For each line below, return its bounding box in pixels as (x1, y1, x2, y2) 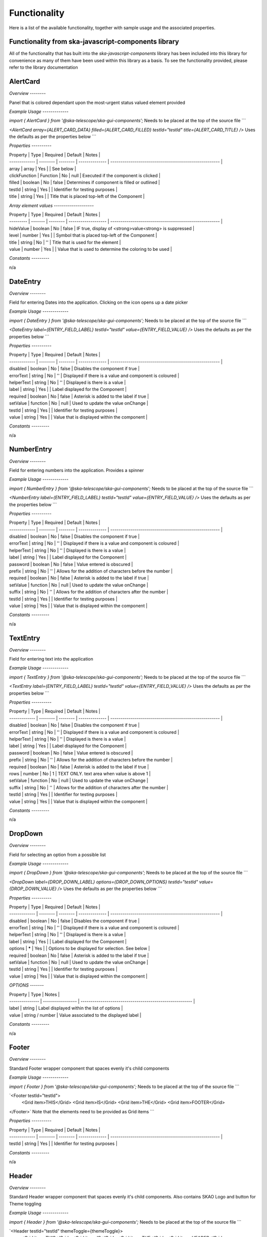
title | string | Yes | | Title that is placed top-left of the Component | (9, 193, 145, 199)
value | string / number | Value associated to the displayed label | (9, 1012, 141, 1018)
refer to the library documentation (9, 64, 78, 70)
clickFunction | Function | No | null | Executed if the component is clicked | (9, 173, 161, 179)
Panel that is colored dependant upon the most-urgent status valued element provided (9, 99, 185, 105)
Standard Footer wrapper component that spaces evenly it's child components (9, 1065, 170, 1071)
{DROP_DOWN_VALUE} (9, 886, 57, 892)
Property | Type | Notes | (9, 991, 60, 997)
